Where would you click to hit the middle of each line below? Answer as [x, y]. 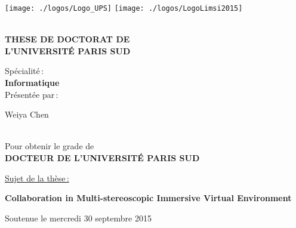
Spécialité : [24, 71]
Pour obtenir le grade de [50, 146]
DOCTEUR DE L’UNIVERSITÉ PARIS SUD [102, 158]
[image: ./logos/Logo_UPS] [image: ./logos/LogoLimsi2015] [124, 8]
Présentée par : [32, 94]
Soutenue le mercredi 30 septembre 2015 [78, 218]
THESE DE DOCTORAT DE [67, 39]
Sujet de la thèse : [37, 178]
